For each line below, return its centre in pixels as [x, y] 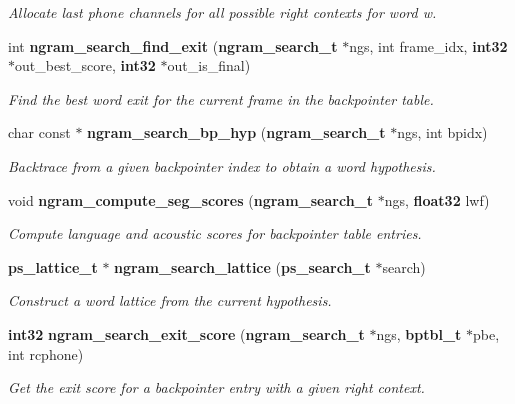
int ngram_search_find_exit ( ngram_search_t [173, 45]
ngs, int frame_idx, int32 [428, 45]
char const [39, 132]
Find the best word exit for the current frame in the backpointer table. [221, 98]
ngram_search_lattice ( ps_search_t [242, 266]
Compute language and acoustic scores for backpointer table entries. [215, 233]
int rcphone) [46, 353]
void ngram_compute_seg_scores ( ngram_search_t [190, 199]
